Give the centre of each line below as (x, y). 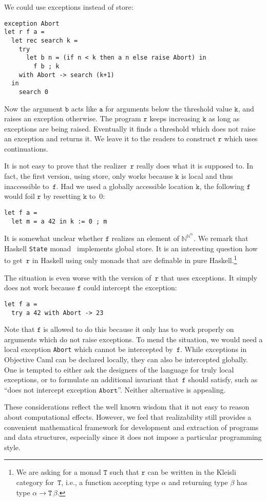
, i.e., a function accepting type (110, 482)
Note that (20, 329)
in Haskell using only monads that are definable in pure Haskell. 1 (135, 259)
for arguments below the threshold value (169, 108)
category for (35, 482)
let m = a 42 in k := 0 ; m (59, 221)
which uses (241, 138)
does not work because (40, 287)
